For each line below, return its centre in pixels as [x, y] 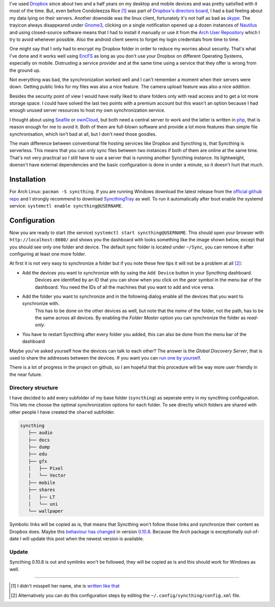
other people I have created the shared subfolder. [62, 412]
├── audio [40, 433]
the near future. [26, 374]
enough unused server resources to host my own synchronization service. [87, 110]
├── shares [42, 490]
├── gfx [38, 461]
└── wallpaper [46, 511]
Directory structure [34, 388]
